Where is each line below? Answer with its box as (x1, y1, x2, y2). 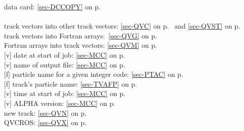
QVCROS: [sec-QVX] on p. (4, 117, 87, 128)
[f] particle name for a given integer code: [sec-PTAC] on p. (4, 69, 184, 79)
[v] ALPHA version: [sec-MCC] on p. (4, 98, 115, 108)
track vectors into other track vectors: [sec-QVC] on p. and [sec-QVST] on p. (4, 21, 241, 31)
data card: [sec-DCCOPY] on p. (4, 1, 100, 11)
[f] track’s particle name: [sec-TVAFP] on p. (4, 78, 137, 89)
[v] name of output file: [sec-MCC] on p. (4, 59, 125, 69)
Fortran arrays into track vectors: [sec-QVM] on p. (4, 40, 157, 50)
